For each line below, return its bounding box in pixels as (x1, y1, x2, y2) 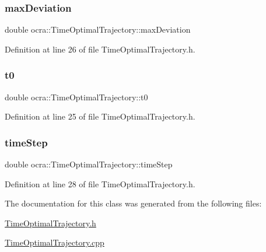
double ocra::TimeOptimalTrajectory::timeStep (5, 158, 173, 170)
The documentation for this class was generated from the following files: (5, 197, 262, 209)
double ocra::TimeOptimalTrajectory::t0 (5, 90, 148, 103)
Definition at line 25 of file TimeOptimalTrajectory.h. (5, 110, 195, 123)
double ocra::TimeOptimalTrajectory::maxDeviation (5, 23, 191, 36)
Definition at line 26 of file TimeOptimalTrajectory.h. (5, 43, 195, 55)
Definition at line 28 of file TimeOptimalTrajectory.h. (5, 177, 195, 190)
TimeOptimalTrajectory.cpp (5, 236, 104, 249)
